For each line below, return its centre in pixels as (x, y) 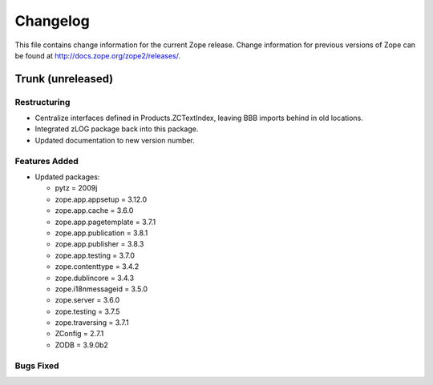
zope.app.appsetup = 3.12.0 (101, 199)
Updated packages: (67, 177)
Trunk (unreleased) (64, 79)
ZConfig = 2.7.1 (79, 334)
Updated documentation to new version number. (115, 140)
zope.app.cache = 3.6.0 (94, 211)
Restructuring (42, 102)
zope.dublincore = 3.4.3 (95, 278)
